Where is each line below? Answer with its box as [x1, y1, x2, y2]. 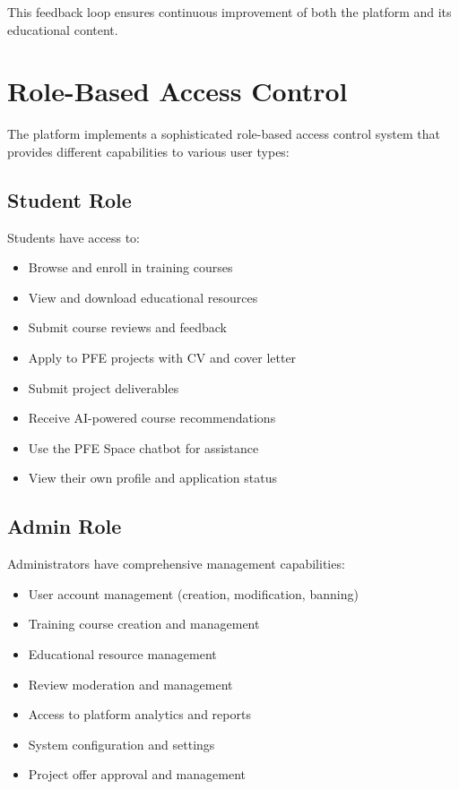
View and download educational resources [28, 287, 258, 306]
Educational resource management [28, 645, 217, 664]
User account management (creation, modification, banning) [28, 584, 359, 603]
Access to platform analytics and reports [28, 705, 251, 724]
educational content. [7, 20, 118, 39]
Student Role [7, 185, 132, 213]
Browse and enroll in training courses [28, 258, 233, 277]
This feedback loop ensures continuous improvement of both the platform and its [7, 3, 452, 21]
